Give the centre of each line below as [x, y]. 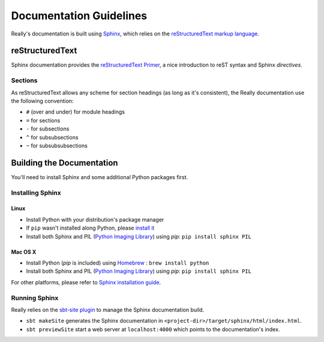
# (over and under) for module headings [76, 112]
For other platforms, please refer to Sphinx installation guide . [86, 282]
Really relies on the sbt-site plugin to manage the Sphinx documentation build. [108, 310]
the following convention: [42, 101]
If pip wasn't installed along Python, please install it [90, 228]
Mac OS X [24, 252]
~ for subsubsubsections [57, 145]
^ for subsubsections [52, 137]
